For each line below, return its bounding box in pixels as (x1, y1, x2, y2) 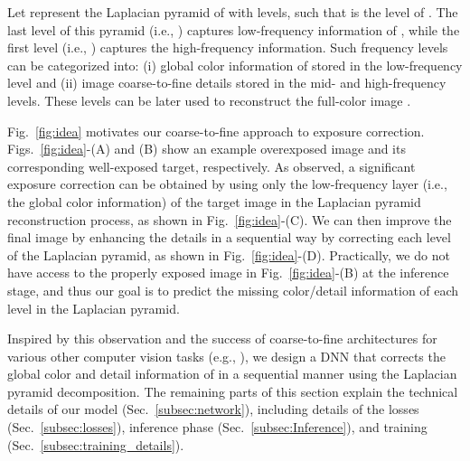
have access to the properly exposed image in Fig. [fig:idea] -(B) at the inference (7, 263, 449, 282)
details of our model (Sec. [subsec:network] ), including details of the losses (7, 400, 419, 419)
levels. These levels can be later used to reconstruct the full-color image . (7, 90, 411, 109)
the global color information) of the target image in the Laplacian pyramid (7, 192, 421, 211)
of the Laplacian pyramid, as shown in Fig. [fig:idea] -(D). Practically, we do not (7, 245, 450, 264)
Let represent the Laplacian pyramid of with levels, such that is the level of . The (7, 3, 458, 21)
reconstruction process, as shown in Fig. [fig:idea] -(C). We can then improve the (7, 210, 452, 229)
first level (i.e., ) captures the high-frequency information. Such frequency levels (7, 38, 448, 57)
